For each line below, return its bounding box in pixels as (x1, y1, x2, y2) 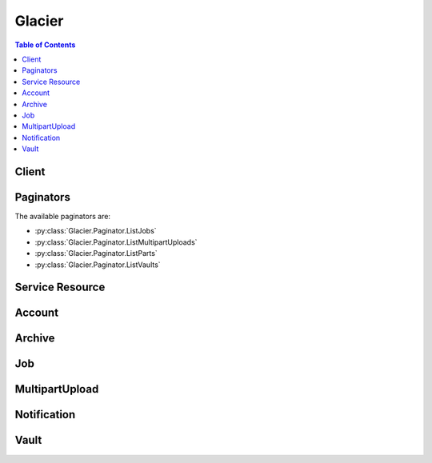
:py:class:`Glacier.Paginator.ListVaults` (34, 260, 161, 269)
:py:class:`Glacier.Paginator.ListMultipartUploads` (34, 237, 198, 247)
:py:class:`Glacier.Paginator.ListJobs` (34, 226, 157, 236)
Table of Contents (14, 40, 76, 50)
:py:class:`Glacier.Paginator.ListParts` (34, 249, 158, 258)
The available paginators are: (14, 211, 111, 221)
